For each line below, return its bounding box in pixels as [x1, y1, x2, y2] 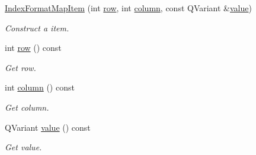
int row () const [5, 41, 62, 54]
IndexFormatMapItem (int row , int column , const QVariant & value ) [5, 2, 252, 14]
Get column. [5, 101, 49, 113]
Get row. [5, 61, 36, 73]
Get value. [5, 141, 42, 153]
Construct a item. [5, 21, 69, 34]
